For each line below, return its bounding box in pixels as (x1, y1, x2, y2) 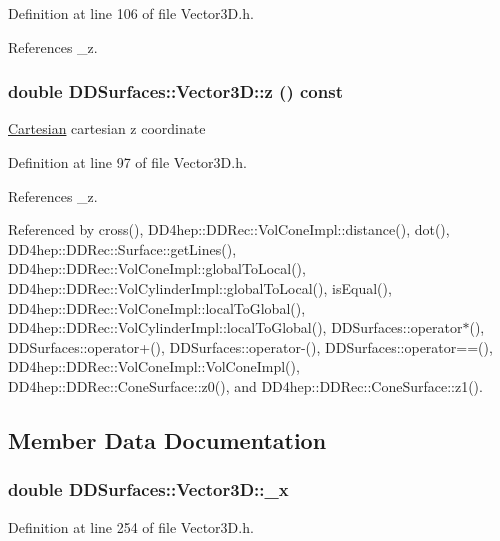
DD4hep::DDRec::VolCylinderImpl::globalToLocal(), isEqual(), (8, 277, 392, 298)
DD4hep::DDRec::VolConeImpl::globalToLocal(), (8, 258, 306, 279)
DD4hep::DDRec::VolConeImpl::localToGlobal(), (8, 297, 306, 318)
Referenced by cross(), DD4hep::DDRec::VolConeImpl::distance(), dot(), (8, 219, 450, 240)
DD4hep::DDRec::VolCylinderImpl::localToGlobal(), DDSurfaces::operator (8, 317, 463, 338)
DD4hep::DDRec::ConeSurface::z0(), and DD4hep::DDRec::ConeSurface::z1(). (8, 375, 483, 396)
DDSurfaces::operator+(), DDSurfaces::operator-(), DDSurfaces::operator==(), (8, 336, 493, 357)
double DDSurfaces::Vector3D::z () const (8, 79, 343, 104)
